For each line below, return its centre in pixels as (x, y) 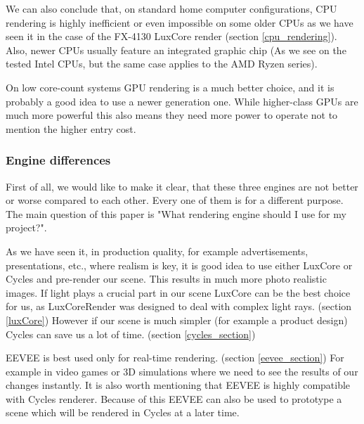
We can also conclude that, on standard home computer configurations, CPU (171, 8)
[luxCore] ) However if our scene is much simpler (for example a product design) (177, 320)
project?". (26, 227)
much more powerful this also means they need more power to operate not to (172, 115)
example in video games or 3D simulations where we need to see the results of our (182, 371)
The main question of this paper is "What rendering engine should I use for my (176, 213)
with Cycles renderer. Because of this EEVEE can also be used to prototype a (174, 398)
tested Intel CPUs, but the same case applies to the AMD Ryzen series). (162, 64)
